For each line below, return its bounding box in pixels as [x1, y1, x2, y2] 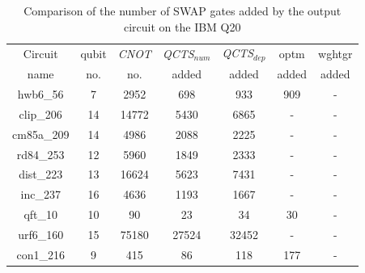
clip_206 [19, 105, 62, 122]
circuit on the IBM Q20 [124, 18, 241, 35]
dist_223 [19, 166, 63, 183]
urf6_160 [18, 225, 64, 242]
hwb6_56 [17, 85, 64, 102]
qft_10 [23, 206, 57, 223]
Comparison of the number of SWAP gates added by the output [23, 2, 342, 19]
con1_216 [16, 246, 65, 262]
